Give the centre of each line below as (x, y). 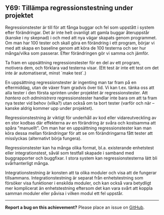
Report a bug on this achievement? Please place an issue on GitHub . (75, 207)
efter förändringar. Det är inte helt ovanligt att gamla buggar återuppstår (77, 32)
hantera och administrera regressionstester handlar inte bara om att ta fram (81, 98)
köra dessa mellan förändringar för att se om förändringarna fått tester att (79, 133)
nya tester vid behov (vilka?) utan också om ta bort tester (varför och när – (80, 103)
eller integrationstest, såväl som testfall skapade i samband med (70, 153)
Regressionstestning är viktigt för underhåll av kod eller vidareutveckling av (81, 117)
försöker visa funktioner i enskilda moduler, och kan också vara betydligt (78, 183)
